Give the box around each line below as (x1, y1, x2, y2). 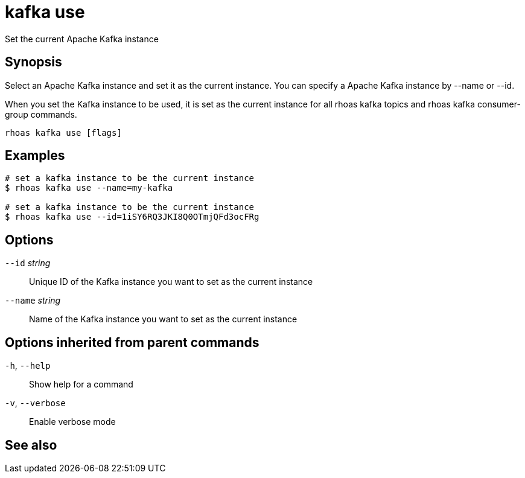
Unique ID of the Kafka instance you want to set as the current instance (29, 276, 313, 287)
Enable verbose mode (29, 416, 116, 427)
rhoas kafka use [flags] (5, 127, 122, 138)
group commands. (5, 109, 77, 119)
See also (5, 437, 57, 453)
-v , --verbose (5, 398, 66, 409)
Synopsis (5, 54, 62, 70)
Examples (5, 148, 65, 164)
